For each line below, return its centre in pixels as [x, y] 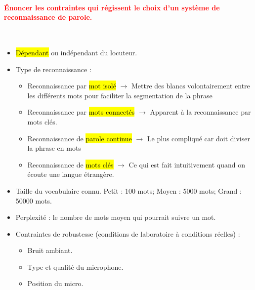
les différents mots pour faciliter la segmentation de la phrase [120, 95]
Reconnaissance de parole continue [80, 138]
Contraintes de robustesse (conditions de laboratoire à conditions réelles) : [128, 233]
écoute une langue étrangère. [71, 174]
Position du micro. [55, 283]
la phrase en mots [54, 148]
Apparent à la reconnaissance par [200, 112]
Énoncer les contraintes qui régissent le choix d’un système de [112, 7]
